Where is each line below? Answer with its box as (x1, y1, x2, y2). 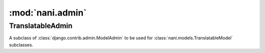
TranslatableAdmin (9, 21, 73, 30)
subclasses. (9, 42, 33, 48)
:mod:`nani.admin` (9, 7, 87, 18)
